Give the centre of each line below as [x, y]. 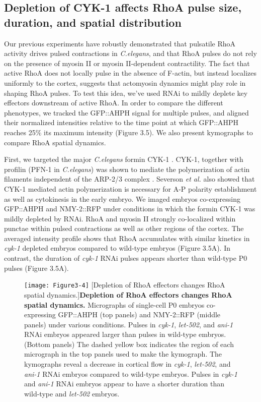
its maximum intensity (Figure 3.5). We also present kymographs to [148, 132]
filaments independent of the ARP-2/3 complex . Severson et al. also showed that [129, 179]
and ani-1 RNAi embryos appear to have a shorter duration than [124, 384]
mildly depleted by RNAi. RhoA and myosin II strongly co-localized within [120, 218]
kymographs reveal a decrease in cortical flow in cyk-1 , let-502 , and [127, 364]
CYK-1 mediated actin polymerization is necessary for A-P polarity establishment [130, 188]
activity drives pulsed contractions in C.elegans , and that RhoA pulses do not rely [130, 53]
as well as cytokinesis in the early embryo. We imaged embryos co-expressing [122, 198]
